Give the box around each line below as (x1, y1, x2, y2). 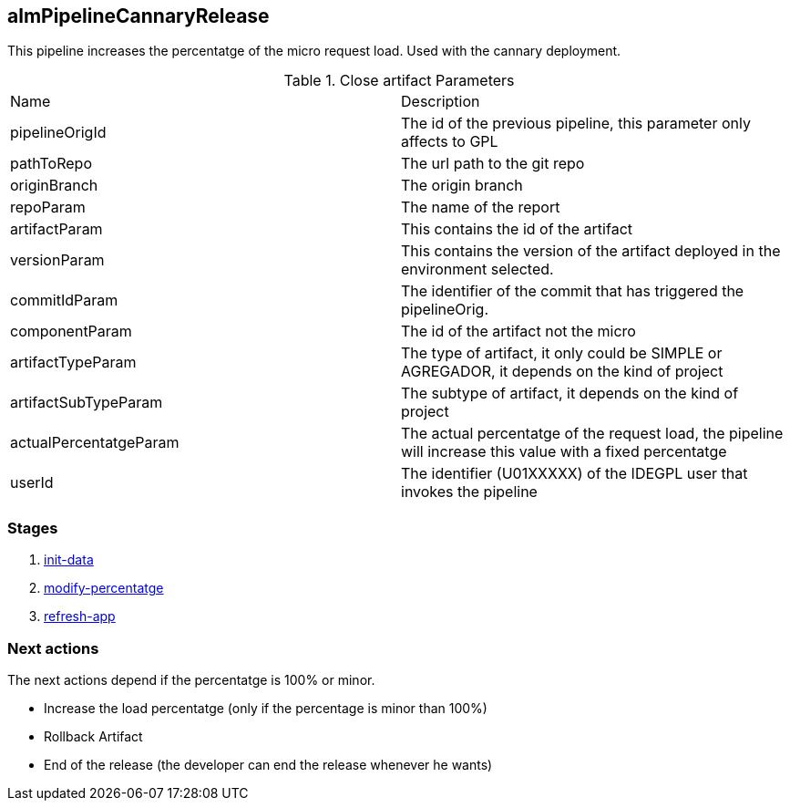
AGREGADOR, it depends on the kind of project (401, 362, 723, 381)
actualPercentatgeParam (10, 433, 180, 452)
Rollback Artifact (44, 728, 143, 744)
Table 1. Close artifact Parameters (283, 71, 515, 90)
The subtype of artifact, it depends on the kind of (401, 384, 739, 403)
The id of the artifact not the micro (401, 322, 636, 341)
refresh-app (44, 608, 116, 625)
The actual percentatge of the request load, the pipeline (401, 424, 784, 443)
